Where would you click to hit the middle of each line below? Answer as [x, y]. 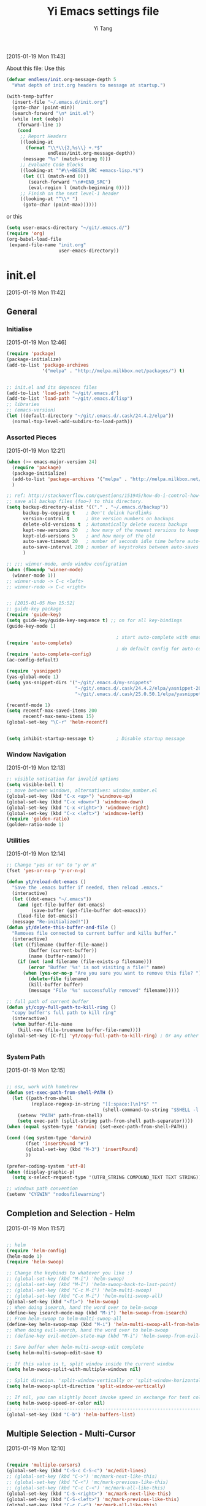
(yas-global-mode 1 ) [33, 677]
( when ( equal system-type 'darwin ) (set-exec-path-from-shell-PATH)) [97, 1127]
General [22, 311]
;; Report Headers [44, 136]
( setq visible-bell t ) [35, 785]
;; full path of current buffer [48, 1001]
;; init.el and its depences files [52, 387]
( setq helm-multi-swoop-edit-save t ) [55, 1352]
